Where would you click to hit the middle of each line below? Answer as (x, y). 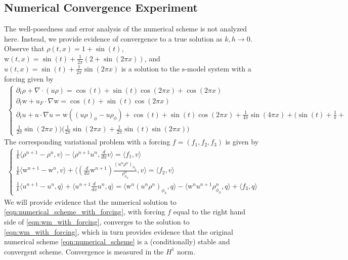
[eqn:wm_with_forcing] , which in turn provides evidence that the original (119, 231)
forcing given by (29, 78)
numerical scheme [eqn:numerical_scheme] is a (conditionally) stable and (117, 242)
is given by (242, 142)
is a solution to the (150, 68)
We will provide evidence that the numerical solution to (90, 201)
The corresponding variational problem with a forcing (87, 142)
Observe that (24, 48)
